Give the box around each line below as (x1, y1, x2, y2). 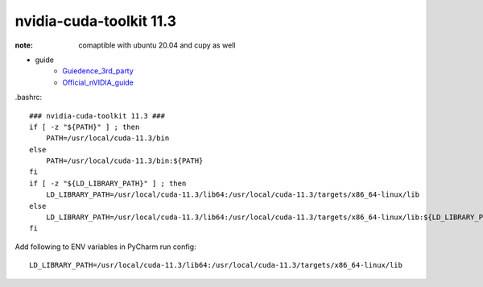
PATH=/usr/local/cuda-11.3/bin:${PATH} (45, 156, 204, 165)
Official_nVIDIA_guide (62, 77, 134, 87)
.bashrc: (14, 93, 43, 102)
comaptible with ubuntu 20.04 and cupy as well (78, 40, 236, 50)
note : (14, 40, 34, 50)
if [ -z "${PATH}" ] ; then (29, 122, 140, 131)
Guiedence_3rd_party (62, 66, 134, 76)
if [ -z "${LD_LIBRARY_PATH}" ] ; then (29, 178, 187, 188)
